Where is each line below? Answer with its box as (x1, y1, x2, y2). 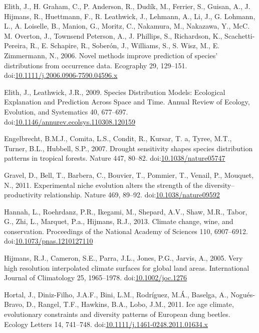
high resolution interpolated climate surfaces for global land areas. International (4, 262, 249, 273)
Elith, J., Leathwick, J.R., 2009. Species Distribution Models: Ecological (4, 86, 225, 97)
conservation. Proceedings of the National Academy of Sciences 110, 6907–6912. (4, 226, 248, 236)
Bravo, (4, 299, 24, 309)
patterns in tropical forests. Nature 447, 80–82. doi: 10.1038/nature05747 (4, 153, 225, 163)
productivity (4, 189, 42, 200)
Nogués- (230, 289, 255, 299)
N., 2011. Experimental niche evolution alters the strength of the (4, 179, 203, 190)
